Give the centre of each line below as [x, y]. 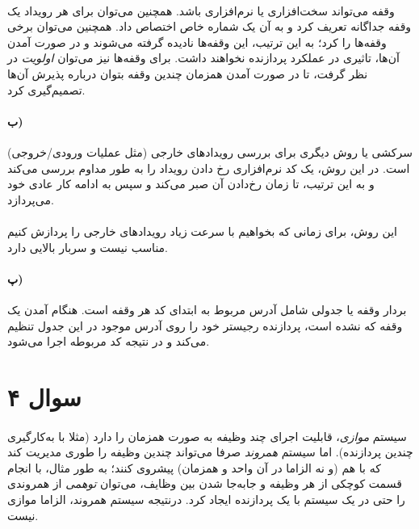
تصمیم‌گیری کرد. [46, 89]
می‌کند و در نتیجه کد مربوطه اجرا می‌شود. [109, 341]
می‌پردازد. [31, 199]
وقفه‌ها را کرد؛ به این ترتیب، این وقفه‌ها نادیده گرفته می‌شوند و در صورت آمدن [197, 42]
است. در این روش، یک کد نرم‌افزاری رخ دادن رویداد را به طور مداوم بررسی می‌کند [209, 168]
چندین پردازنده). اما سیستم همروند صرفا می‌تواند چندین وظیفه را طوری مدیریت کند [210, 452]
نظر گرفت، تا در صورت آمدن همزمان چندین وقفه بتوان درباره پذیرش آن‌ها [188, 73]
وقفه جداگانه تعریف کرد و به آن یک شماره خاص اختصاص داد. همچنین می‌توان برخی [209, 26]
